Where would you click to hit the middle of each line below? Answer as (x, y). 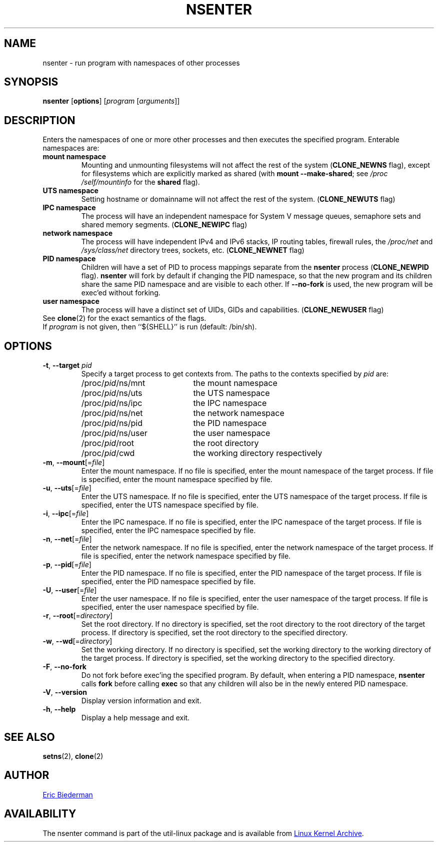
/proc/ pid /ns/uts (112, 393)
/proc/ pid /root (108, 443)
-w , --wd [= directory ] (77, 641)
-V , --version (65, 692)
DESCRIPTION (40, 120)
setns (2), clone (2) (73, 756)
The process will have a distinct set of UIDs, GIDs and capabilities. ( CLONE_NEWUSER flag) (232, 310)
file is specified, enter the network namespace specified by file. (186, 556)
